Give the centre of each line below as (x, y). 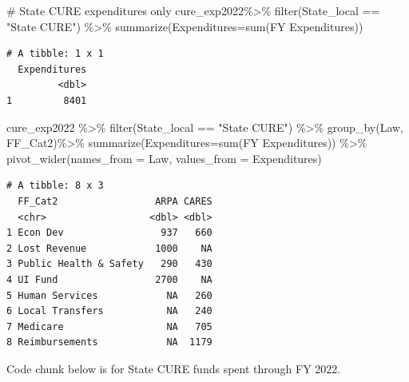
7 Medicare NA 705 (109, 326)
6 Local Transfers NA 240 (109, 311)
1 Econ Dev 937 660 (109, 233)
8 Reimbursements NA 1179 (109, 342)
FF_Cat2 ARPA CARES (115, 201)
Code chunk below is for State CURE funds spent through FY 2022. (174, 368)
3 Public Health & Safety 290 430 (109, 264)
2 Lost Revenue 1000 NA (109, 248)
